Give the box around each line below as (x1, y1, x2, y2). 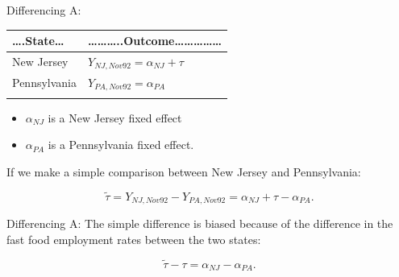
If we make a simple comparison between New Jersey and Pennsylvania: (6, 163, 361, 180)
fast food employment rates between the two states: (6, 230, 261, 247)
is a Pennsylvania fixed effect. (48, 136, 194, 153)
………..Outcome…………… (88, 32, 222, 49)
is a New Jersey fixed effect (48, 109, 182, 126)
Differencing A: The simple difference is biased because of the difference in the (6, 215, 393, 232)
